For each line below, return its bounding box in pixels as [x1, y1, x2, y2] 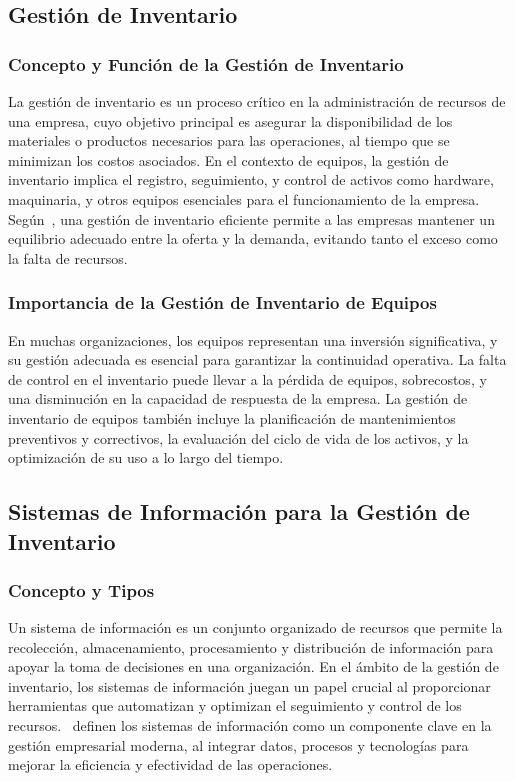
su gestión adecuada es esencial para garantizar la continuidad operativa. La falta [8, 349, 507, 370]
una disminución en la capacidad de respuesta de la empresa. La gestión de [8, 388, 468, 409]
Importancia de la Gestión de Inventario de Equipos [8, 290, 437, 315]
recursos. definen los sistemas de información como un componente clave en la [8, 715, 492, 736]
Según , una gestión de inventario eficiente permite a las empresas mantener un [8, 208, 495, 229]
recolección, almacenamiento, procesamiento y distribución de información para [8, 636, 494, 657]
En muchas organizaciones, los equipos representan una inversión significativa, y [8, 329, 498, 350]
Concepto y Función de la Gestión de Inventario [8, 51, 404, 76]
